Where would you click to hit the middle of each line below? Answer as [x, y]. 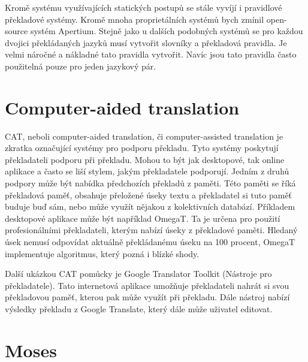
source [16, 31]
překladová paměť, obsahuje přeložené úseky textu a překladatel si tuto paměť [149, 194]
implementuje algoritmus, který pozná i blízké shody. [102, 253]
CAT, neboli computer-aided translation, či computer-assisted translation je [144, 136]
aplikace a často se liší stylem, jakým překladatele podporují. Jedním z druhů [147, 171]
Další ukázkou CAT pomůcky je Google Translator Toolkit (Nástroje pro [138, 274]
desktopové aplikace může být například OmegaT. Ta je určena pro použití [143, 218]
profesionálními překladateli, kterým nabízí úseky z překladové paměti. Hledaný [151, 230]
